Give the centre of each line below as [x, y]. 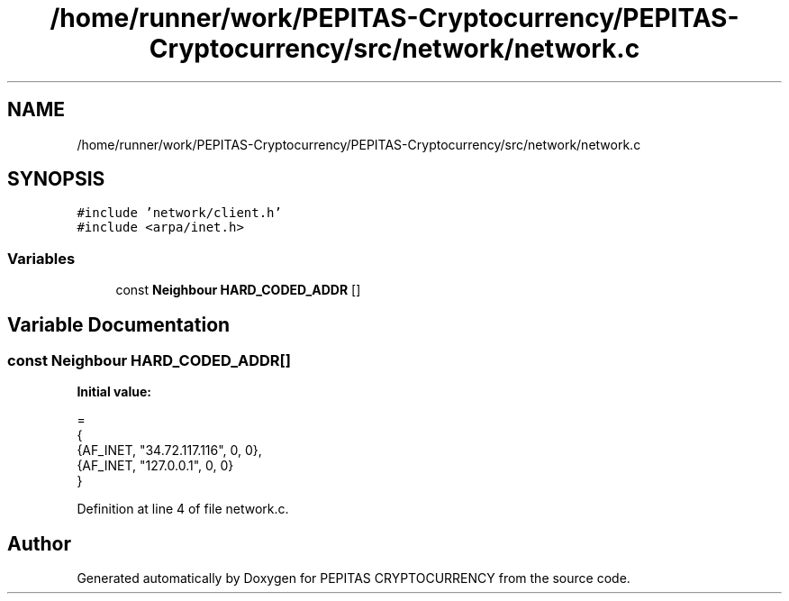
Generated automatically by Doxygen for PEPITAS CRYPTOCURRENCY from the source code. [354, 578]
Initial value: [114, 392]
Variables [41, 258]
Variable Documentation [119, 324]
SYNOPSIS [56, 179]
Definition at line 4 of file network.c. [183, 509]
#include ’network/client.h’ [179, 213]
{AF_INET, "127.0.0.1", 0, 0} [155, 466]
